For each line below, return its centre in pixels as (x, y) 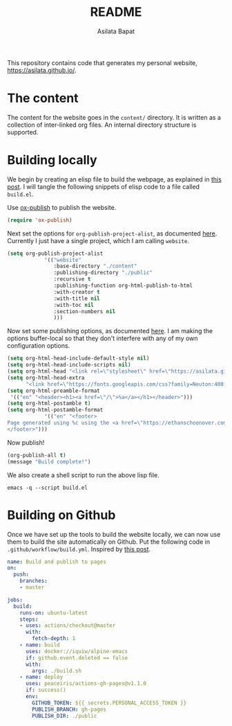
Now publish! (26, 442)
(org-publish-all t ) (37, 455)
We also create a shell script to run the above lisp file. (84, 475)
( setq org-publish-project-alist (55, 254)
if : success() (46, 690)
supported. (23, 132)
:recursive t (72, 279)
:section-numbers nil (85, 311)
